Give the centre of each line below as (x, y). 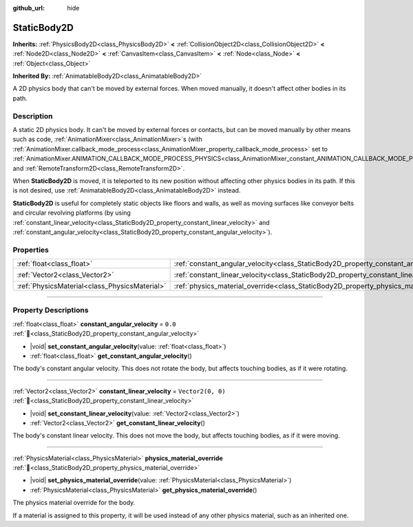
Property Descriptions (51, 310)
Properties (31, 250)
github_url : (29, 8)
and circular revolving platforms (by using (72, 213)
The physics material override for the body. (74, 503)
